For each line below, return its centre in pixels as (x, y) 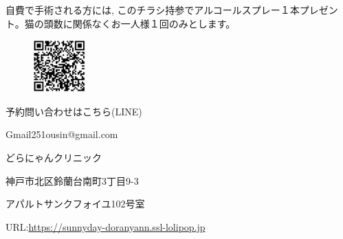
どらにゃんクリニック (54, 157)
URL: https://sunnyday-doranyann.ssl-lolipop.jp (106, 226)
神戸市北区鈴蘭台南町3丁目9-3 (72, 180)
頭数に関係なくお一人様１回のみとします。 (140, 23)
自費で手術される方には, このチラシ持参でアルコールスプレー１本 (153, 10)
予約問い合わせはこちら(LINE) (74, 111)
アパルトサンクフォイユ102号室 (75, 204)
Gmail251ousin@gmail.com (62, 134)
